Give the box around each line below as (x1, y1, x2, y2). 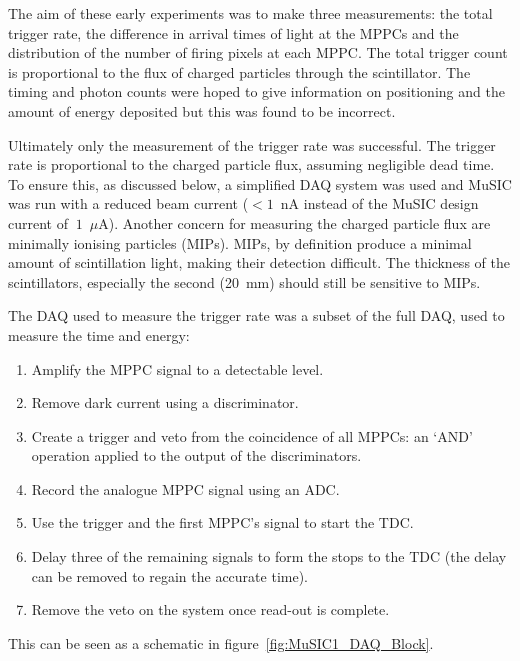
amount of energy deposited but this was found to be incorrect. (8, 100, 396, 121)
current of (8, 212, 68, 233)
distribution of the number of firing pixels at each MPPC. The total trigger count (8, 42, 508, 63)
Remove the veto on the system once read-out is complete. (31, 599, 390, 620)
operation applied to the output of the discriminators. (31, 445, 362, 466)
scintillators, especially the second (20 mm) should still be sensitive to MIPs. (8, 271, 481, 292)
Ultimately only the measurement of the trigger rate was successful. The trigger (8, 134, 496, 155)
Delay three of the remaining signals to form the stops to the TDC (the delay (31, 546, 507, 567)
